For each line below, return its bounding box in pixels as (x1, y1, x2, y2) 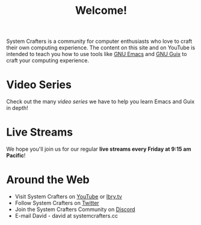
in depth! (6, 104, 28, 112)
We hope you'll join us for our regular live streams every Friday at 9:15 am (6, 145, 191, 153)
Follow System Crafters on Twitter (14, 200, 99, 206)
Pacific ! (6, 152, 26, 159)
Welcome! (75, 4, 128, 17)
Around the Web (6, 173, 90, 187)
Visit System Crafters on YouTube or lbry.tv (14, 193, 122, 200)
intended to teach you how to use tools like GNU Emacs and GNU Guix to (6, 51, 187, 58)
